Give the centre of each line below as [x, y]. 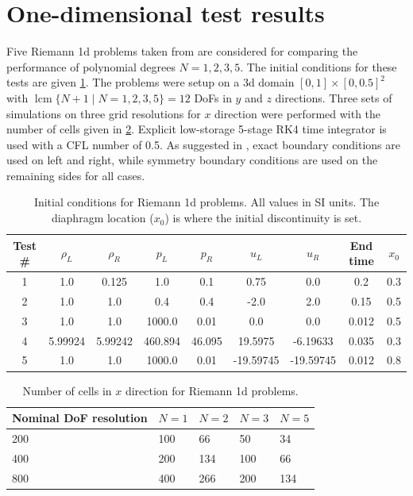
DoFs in [213, 97]
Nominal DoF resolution [80, 418]
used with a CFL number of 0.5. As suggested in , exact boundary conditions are [203, 144]
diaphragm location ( [102, 218]
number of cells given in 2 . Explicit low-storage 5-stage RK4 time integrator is [197, 129]
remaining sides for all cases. [76, 175]
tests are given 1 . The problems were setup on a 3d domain [151, 82]
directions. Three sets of [334, 97]
